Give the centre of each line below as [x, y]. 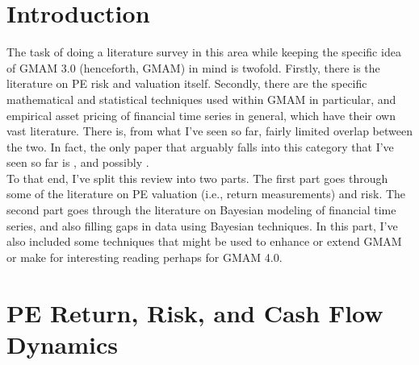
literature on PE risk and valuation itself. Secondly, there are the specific [187, 83]
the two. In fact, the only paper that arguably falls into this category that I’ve [200, 146]
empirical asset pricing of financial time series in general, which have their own [201, 115]
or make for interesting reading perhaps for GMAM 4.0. [145, 257]
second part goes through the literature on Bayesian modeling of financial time [201, 210]
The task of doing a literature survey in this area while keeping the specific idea [204, 52]
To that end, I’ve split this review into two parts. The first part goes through [197, 178]
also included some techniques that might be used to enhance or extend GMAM [204, 241]
